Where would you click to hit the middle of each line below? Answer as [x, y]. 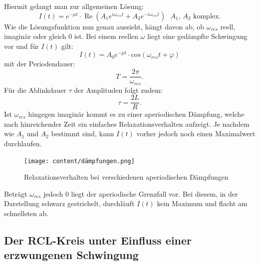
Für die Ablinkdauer [35, 90]
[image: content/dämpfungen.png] [79, 161]
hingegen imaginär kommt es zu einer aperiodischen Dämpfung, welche [136, 114]
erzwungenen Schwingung [71, 255]
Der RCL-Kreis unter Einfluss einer [98, 240]
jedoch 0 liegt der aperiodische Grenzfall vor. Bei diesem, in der [140, 193]
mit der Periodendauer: [39, 64]
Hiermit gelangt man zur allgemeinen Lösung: [74, 6]
